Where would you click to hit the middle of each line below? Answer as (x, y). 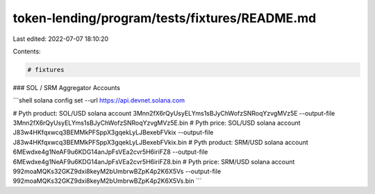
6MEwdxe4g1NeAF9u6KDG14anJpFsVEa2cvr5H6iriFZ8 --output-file (110, 152)
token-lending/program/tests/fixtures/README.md (165, 18)
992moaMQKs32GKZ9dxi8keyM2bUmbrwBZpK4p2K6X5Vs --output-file (117, 171)
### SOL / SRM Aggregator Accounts (67, 87)
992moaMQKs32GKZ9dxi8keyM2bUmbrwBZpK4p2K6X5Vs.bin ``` (107, 181)
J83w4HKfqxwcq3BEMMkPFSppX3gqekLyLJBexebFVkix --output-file (113, 132)
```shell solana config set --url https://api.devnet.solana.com (99, 100)
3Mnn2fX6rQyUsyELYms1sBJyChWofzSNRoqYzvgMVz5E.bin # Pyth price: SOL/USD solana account (157, 123)
